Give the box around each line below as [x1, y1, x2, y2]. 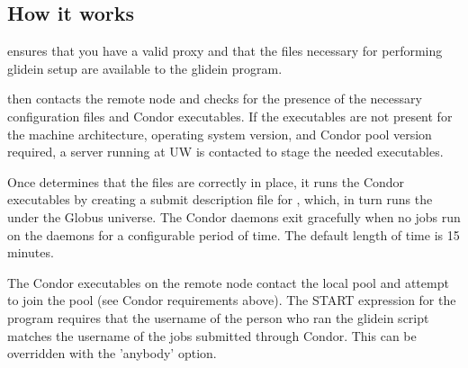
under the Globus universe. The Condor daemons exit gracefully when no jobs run [7, 207, 461, 226]
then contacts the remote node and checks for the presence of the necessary [7, 89, 422, 108]
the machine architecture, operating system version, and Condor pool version [7, 124, 432, 143]
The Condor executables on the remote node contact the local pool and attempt [7, 273, 449, 292]
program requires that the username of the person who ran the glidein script [7, 308, 429, 327]
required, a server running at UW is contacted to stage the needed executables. [7, 142, 444, 161]
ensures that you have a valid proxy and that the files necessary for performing [7, 41, 443, 60]
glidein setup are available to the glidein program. [7, 58, 283, 77]
